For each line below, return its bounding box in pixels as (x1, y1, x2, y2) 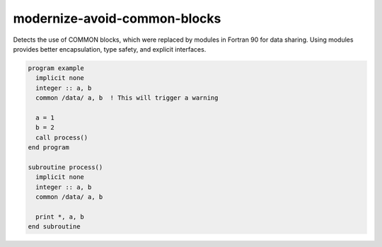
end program (28, 144, 70, 151)
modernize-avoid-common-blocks (13, 11, 221, 26)
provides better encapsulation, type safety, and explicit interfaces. (13, 45, 207, 53)
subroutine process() (28, 163, 103, 171)
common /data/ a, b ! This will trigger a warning (35, 94, 219, 102)
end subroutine (28, 223, 81, 231)
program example (28, 64, 85, 72)
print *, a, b (35, 212, 85, 221)
